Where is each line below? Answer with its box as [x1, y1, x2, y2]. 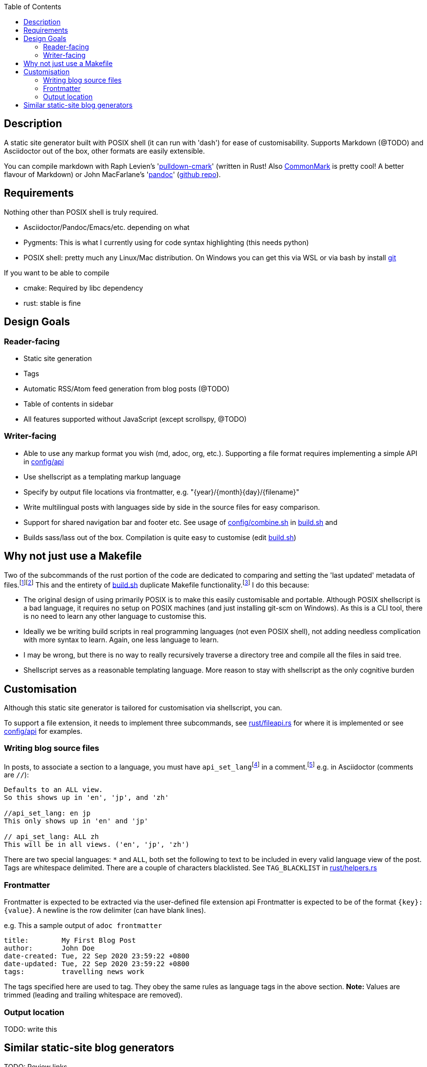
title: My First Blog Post [4, 936, 136, 945]
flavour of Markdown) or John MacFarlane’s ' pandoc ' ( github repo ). [4, 170, 221, 179]
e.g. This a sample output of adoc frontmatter [4, 921, 162, 930]
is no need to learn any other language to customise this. [23, 612, 206, 621]
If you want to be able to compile [4, 268, 110, 277]
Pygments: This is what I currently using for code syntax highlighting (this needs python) [23, 238, 309, 247]
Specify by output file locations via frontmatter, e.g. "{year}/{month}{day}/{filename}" [23, 487, 299, 496]
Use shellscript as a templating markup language [23, 472, 181, 481]
